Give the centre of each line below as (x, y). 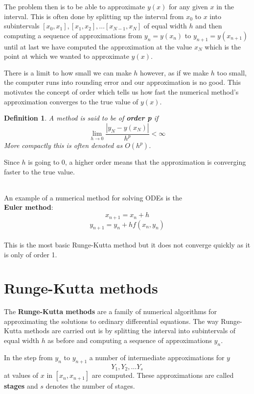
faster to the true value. (39, 171)
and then (209, 26)
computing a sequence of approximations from (73, 35)
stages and (21, 386)
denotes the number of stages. (90, 386)
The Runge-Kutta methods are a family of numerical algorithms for (110, 311)
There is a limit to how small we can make (68, 72)
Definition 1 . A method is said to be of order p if (81, 118)
